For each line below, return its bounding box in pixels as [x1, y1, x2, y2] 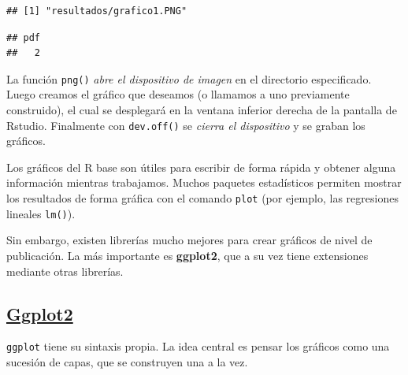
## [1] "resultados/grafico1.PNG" [6, 6, 187, 17]
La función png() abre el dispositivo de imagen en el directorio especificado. [6, 70, 372, 87]
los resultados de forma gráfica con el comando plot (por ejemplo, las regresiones [6, 190, 399, 206]
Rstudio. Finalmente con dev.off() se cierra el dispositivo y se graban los [6, 117, 365, 133]
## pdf [6, 32, 40, 43]
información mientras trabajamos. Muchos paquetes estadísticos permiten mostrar [6, 174, 402, 191]
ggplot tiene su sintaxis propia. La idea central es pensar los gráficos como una [6, 338, 390, 355]
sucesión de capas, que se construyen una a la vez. [6, 354, 248, 370]
